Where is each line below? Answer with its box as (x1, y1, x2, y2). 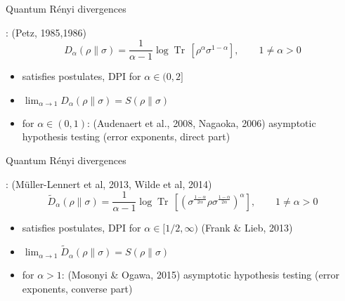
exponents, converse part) (22, 281, 133, 295)
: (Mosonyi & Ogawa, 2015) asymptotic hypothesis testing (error (61, 267, 340, 282)
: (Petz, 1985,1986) (6, 25, 86, 39)
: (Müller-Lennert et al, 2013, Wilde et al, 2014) (6, 176, 212, 191)
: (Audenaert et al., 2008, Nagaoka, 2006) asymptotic (87, 115, 316, 130)
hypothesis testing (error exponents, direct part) (22, 129, 230, 144)
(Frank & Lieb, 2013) (201, 220, 293, 235)
